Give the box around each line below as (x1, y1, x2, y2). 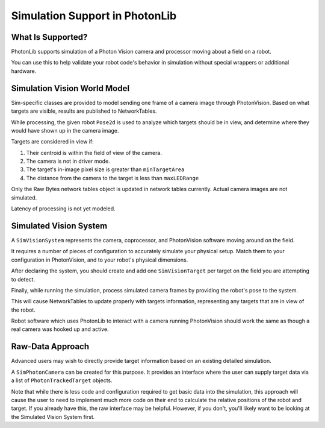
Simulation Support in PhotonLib (11, 9, 177, 22)
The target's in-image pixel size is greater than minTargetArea (26, 166, 185, 173)
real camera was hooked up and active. (11, 326, 109, 333)
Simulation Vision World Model (11, 83, 129, 93)
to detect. (11, 275, 36, 283)
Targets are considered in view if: (11, 138, 94, 145)
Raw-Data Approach (11, 341, 90, 352)
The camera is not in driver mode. (26, 157, 111, 165)
